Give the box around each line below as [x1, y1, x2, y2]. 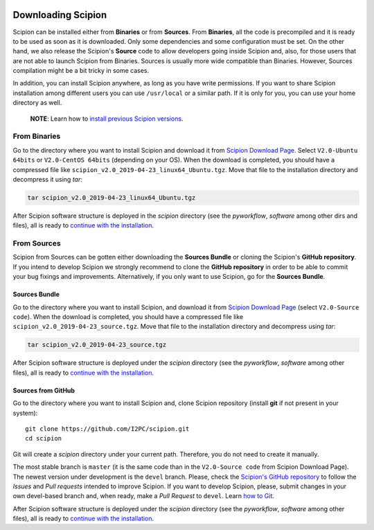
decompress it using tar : [12, 175, 83, 183]
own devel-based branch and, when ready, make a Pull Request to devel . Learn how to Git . [12, 492, 275, 500]
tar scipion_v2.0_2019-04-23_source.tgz [27, 341, 166, 349]
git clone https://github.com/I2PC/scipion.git [25, 425, 190, 433]
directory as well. [12, 99, 62, 107]
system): [12, 409, 38, 417]
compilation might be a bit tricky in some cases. [12, 67, 150, 75]
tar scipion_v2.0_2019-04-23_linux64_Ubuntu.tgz [27, 194, 196, 201]
